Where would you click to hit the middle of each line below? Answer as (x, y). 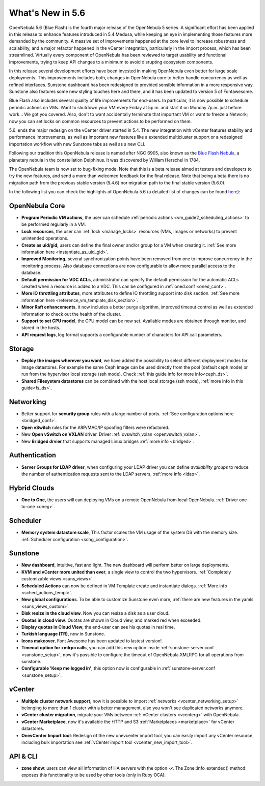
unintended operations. (45, 238)
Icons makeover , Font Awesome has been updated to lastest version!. (92, 641)
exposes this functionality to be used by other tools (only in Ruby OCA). (94, 775)
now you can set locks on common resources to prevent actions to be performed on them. (100, 121)
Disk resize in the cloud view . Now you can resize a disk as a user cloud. (95, 613)
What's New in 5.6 (47, 13)
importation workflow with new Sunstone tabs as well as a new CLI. (77, 144)
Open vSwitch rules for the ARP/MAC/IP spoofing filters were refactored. (95, 427)
